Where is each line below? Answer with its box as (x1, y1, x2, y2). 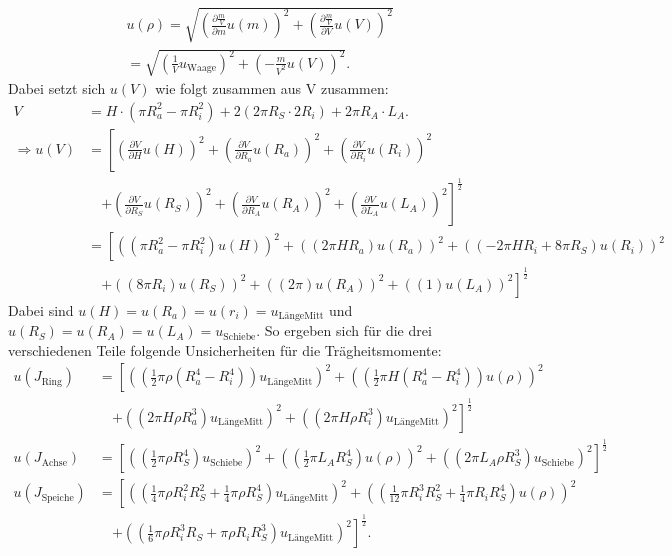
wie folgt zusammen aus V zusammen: (155, 78, 389, 99)
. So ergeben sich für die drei (256, 320, 432, 341)
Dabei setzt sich (8, 78, 106, 99)
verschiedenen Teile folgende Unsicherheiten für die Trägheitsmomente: (8, 339, 442, 360)
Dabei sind (8, 299, 74, 320)
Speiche (41, 492, 74, 503)
